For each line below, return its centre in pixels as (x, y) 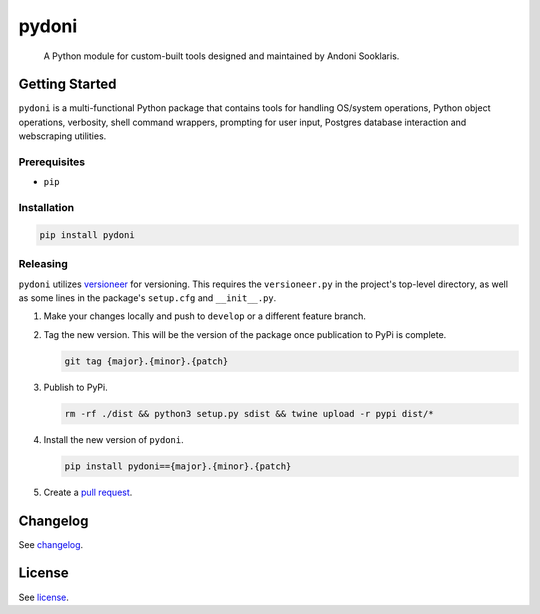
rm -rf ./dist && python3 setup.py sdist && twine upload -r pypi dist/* (249, 413)
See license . (44, 597)
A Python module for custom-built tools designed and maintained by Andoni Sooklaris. (221, 56)
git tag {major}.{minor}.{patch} (146, 361)
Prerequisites (51, 162)
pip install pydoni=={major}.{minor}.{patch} (178, 466)
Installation (46, 208)
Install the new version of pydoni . (113, 439)
